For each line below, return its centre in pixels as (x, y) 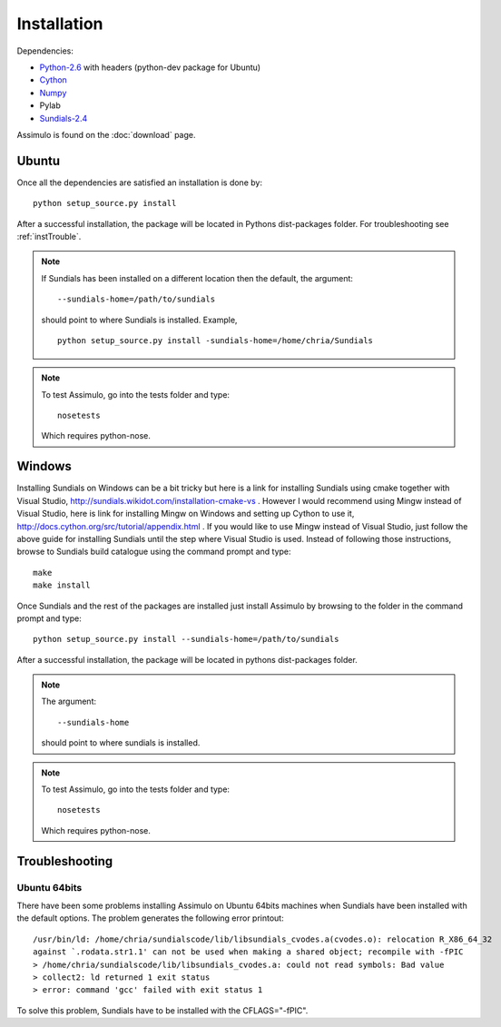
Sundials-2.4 (64, 118)
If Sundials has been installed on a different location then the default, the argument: (197, 278)
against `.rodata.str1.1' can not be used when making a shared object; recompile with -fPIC (248, 952)
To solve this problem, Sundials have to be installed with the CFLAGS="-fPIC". (162, 1010)
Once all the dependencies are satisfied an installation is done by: (140, 183)
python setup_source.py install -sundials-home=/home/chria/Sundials (216, 340)
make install (62, 585)
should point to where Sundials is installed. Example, (139, 320)
